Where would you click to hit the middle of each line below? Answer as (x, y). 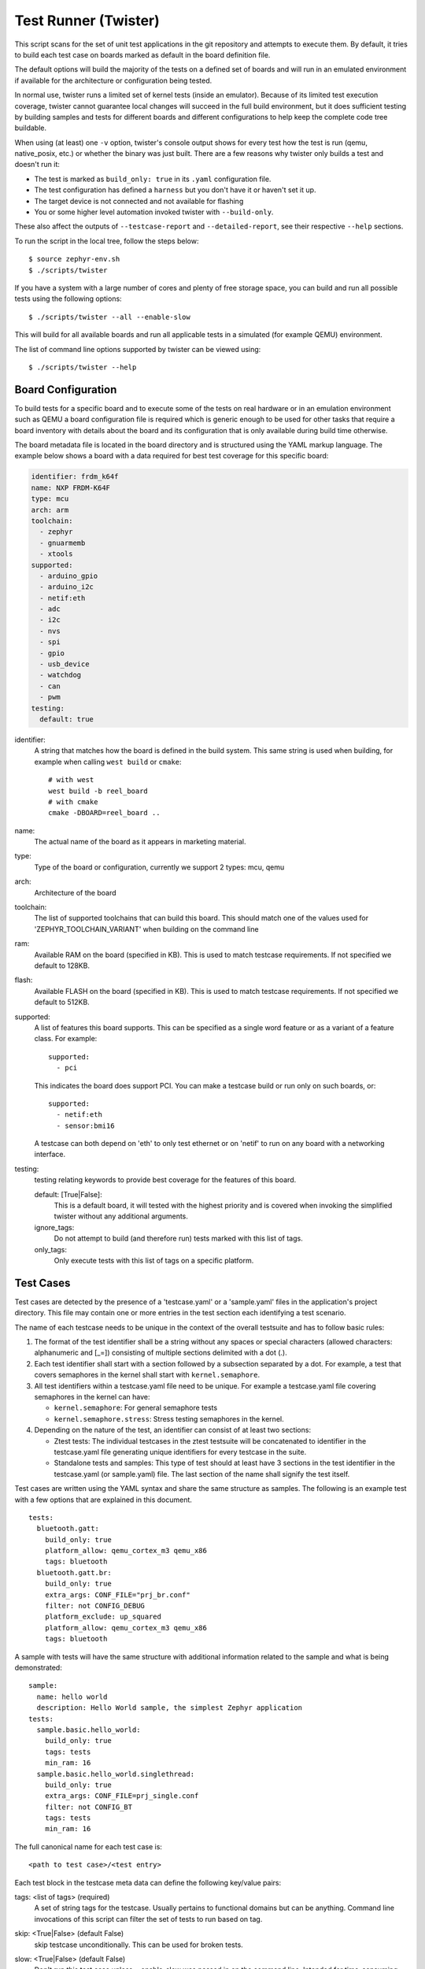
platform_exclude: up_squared (103, 1617)
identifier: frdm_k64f (75, 477)
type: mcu (50, 499)
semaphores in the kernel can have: (92, 1397)
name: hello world (72, 1696)
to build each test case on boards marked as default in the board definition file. (142, 54)
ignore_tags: (54, 1227)
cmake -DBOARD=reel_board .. (104, 813)
